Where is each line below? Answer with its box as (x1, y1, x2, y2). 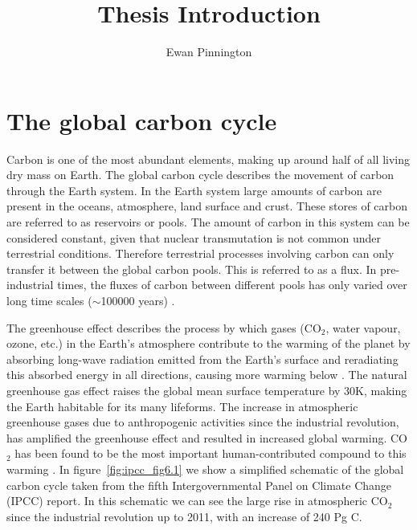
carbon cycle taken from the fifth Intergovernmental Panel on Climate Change (6, 476, 392, 493)
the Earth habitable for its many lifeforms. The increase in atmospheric (6, 397, 358, 414)
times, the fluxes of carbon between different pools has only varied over (57, 276, 407, 293)
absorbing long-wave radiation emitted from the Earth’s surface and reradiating (6, 350, 399, 367)
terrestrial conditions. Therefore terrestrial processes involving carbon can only (6, 245, 395, 262)
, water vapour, (325, 319, 401, 336)
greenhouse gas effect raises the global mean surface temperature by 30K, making (6, 381, 407, 398)
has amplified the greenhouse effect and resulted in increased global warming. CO (6, 429, 407, 446)
